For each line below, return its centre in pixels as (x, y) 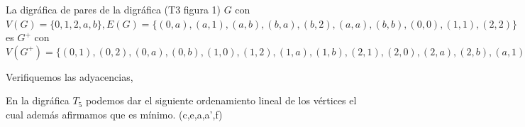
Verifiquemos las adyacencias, (70, 76)
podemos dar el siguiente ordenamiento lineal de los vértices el (221, 100)
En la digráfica (38, 100)
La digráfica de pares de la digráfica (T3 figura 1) (113, 9)
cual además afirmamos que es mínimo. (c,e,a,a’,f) (114, 114)
